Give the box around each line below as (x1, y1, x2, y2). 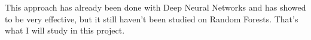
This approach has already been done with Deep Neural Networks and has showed (5, 1, 306, 13)
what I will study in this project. (5, 24, 125, 36)
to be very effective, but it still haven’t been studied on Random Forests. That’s (5, 12, 298, 25)
